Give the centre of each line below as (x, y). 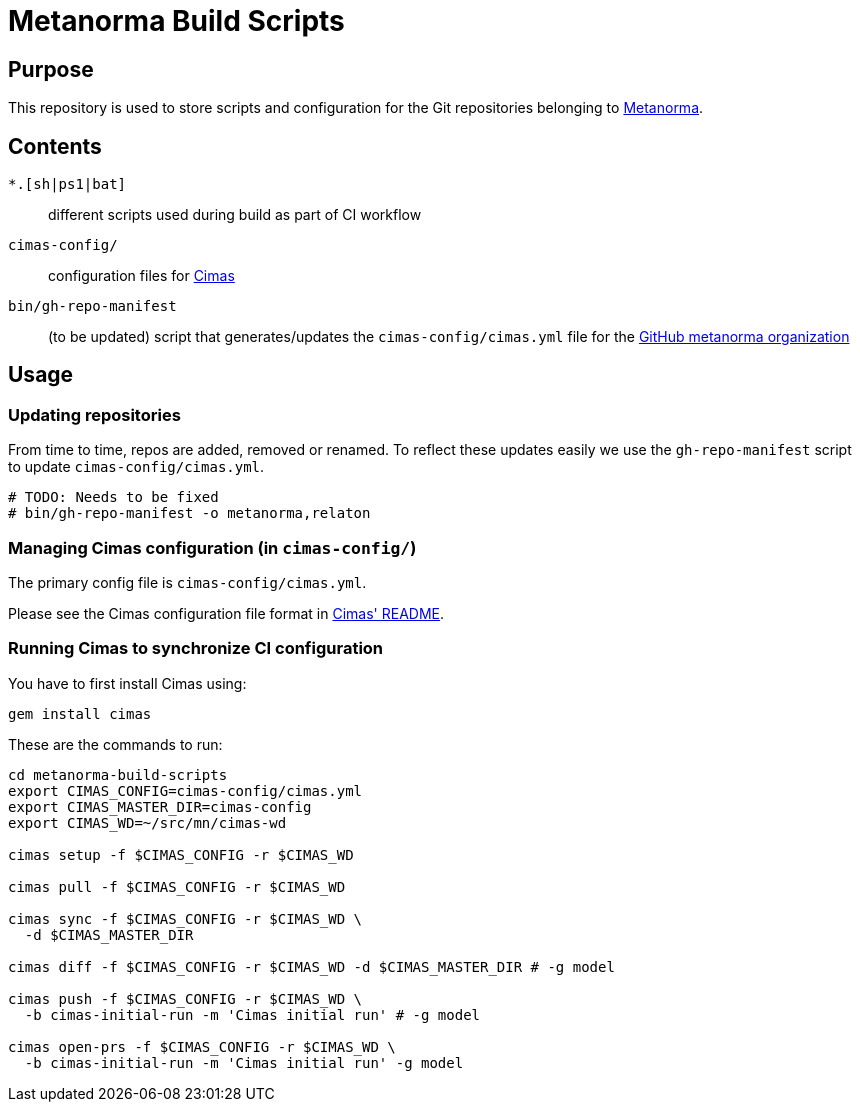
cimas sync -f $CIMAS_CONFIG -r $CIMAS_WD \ (185, 918)
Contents (55, 146)
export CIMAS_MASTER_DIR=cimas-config (160, 806)
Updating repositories (94, 414)
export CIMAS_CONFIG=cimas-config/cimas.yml (185, 790)
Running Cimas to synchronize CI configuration (196, 648)
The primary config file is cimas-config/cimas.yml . (187, 582)
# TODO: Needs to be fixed (113, 497)
